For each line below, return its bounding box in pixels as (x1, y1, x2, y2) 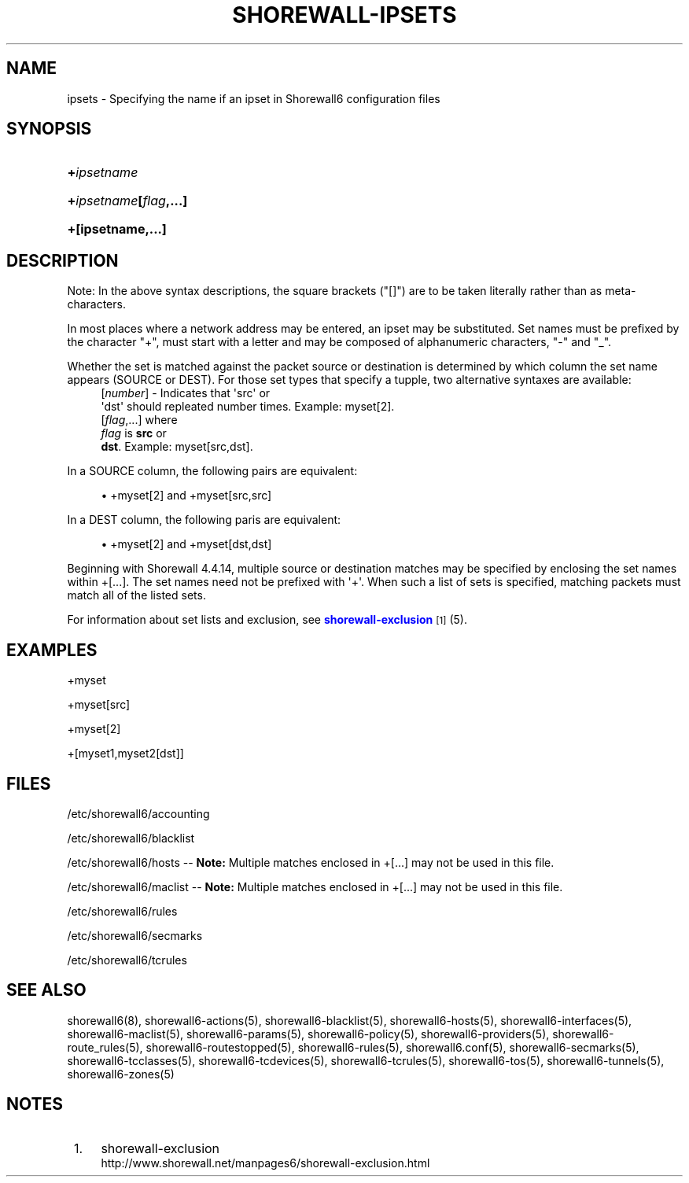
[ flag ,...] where (101, 413, 178, 427)
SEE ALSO (6, 980, 87, 1001)
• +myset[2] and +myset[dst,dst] (101, 537, 272, 551)
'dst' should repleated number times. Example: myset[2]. (101, 400, 395, 414)
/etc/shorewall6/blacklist (67, 831, 195, 845)
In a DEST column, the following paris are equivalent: (67, 513, 341, 527)
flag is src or (101, 426, 167, 440)
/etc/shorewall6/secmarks (67, 928, 203, 942)
